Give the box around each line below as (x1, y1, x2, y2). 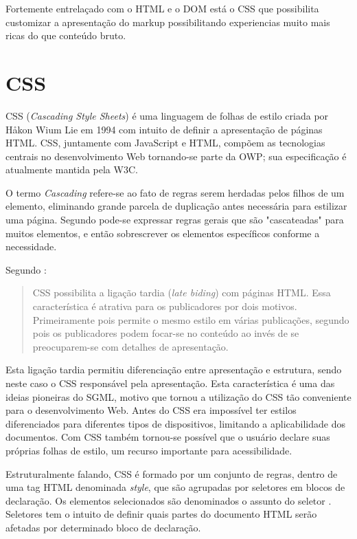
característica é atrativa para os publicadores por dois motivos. (32, 299, 297, 313)
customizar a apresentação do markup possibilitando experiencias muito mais (5, 14, 330, 29)
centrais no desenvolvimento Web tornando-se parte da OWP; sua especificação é (5, 148, 347, 163)
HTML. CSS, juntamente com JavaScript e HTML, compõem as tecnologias (5, 135, 325, 150)
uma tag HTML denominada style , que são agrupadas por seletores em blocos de (5, 480, 345, 494)
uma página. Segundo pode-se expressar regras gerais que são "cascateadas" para (5, 212, 344, 227)
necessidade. (5, 239, 57, 254)
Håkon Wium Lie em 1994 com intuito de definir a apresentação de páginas (5, 122, 323, 136)
